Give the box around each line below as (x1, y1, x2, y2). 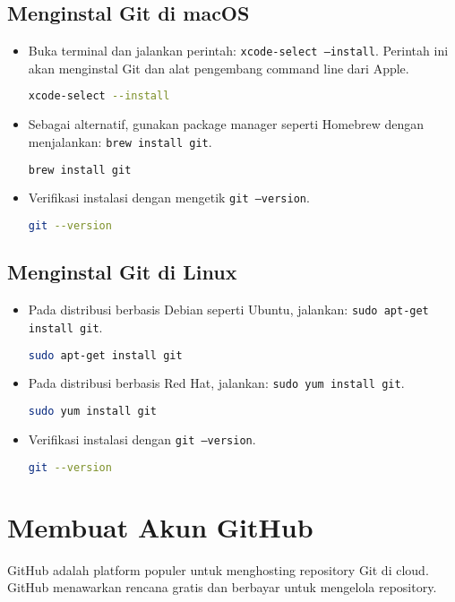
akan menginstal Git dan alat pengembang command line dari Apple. (28, 58, 409, 77)
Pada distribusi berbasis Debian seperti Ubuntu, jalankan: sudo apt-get (28, 300, 429, 319)
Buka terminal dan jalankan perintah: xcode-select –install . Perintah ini (28, 41, 449, 60)
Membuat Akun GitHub (7, 508, 313, 545)
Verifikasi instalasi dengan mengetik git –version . (28, 188, 310, 207)
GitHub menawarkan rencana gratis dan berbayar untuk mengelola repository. (7, 578, 437, 597)
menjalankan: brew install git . (28, 132, 212, 150)
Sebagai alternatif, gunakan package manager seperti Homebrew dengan (28, 115, 425, 133)
